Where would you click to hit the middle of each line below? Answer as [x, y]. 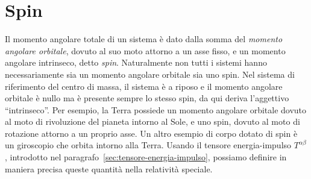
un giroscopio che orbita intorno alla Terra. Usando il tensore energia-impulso [148, 145]
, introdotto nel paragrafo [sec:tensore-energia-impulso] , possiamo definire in [146, 157]
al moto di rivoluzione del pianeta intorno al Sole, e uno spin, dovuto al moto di [152, 121]
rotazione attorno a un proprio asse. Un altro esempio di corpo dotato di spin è [151, 133]
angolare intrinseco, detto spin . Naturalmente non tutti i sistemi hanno [136, 62]
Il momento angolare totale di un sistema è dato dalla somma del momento [144, 39]
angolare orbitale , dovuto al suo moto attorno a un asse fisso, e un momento [145, 50]
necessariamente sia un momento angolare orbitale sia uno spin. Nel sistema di [150, 74]
